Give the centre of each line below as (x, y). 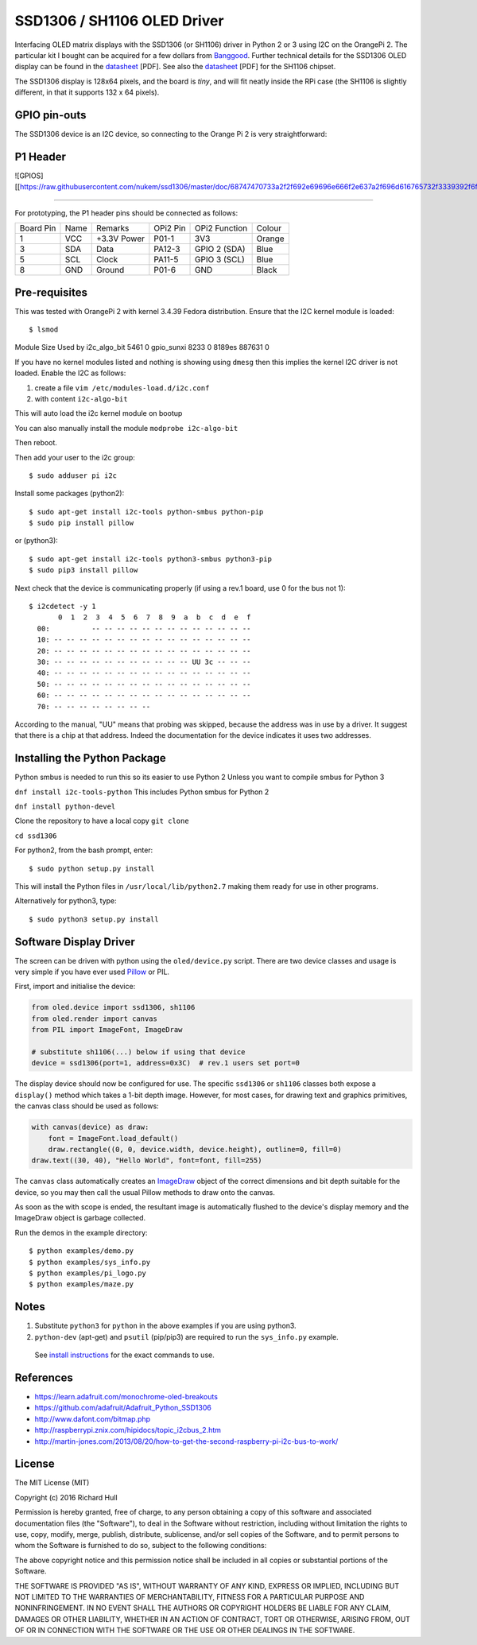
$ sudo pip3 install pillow (83, 570)
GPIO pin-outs (50, 115)
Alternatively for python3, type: (66, 901)
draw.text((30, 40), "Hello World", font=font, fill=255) (147, 1160)
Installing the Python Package (90, 758)
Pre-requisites (51, 292)
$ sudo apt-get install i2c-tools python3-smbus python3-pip (150, 559)
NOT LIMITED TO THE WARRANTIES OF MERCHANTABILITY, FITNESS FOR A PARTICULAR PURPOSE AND (190, 1597)
